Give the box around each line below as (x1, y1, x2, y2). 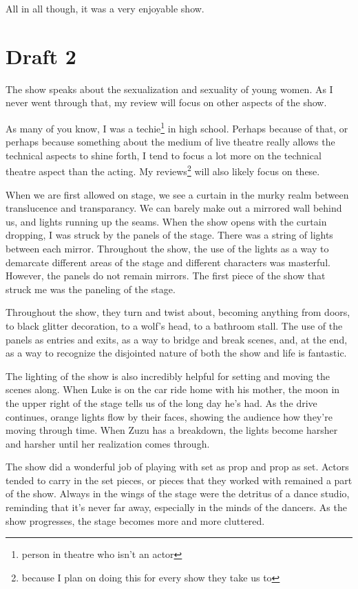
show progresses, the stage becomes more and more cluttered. (6, 513, 265, 528)
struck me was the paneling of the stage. (6, 281, 176, 296)
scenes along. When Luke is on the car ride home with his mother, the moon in (6, 382, 340, 397)
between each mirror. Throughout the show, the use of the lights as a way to (6, 241, 329, 255)
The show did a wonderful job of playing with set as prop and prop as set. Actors (6, 459, 349, 474)
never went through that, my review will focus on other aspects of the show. (6, 95, 327, 110)
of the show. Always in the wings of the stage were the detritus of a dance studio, (6, 486, 350, 501)
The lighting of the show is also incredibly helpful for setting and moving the (6, 368, 330, 383)
